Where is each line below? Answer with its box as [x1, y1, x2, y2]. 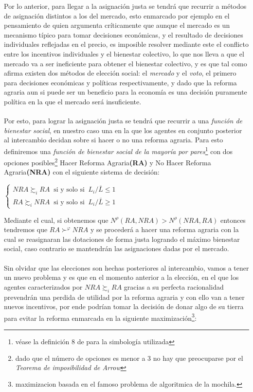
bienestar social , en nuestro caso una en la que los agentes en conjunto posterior [4, 125, 242, 135]
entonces [220, 215, 246, 225]
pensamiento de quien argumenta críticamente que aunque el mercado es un [4, 20, 230, 30]
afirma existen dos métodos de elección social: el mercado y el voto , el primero [4, 68, 236, 78]
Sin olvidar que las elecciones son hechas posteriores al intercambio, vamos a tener [4, 262, 249, 273]
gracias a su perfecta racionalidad [124, 281, 224, 292]
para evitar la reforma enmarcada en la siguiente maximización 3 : [4, 311, 197, 323]
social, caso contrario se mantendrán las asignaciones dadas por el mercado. [4, 243, 229, 254]
